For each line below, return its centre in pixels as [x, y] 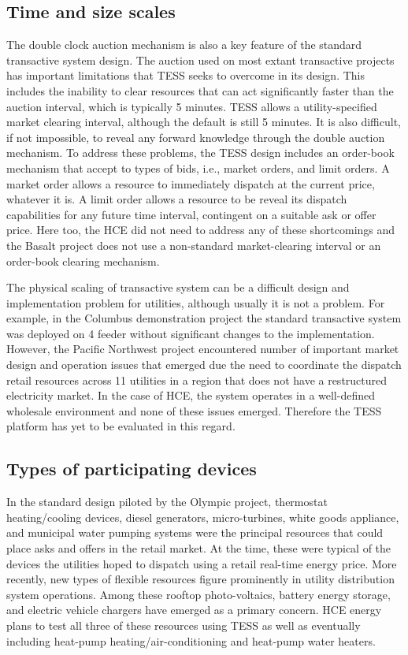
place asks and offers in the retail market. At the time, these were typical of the [199, 548]
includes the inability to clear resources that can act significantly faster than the [200, 90]
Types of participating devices [132, 469]
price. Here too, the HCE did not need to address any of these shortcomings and [201, 230]
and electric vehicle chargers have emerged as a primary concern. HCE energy [194, 610]
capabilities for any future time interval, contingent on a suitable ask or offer [191, 214]
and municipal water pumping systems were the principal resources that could [195, 532]
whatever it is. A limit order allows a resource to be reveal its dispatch [177, 199]
